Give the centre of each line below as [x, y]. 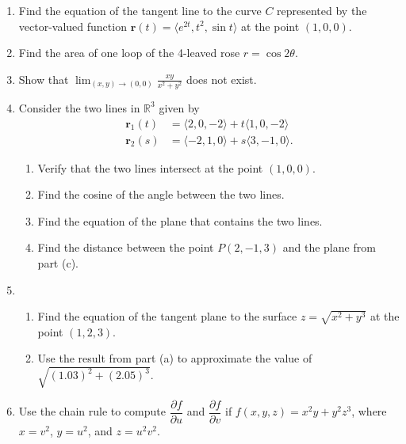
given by [179, 107]
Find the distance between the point [126, 247]
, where [369, 411]
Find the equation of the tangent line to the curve [140, 10]
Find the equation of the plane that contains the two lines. [180, 220]
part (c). [58, 262]
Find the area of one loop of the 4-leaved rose [129, 53]
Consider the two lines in [79, 107]
